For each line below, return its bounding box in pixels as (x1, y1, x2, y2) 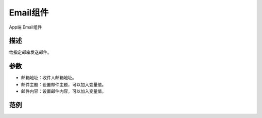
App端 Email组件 (9, 24, 42, 30)
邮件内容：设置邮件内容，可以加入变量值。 (21, 88, 106, 94)
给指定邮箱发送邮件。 (9, 49, 52, 55)
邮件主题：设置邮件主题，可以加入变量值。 (21, 81, 106, 87)
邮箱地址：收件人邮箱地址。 (21, 75, 77, 81)
